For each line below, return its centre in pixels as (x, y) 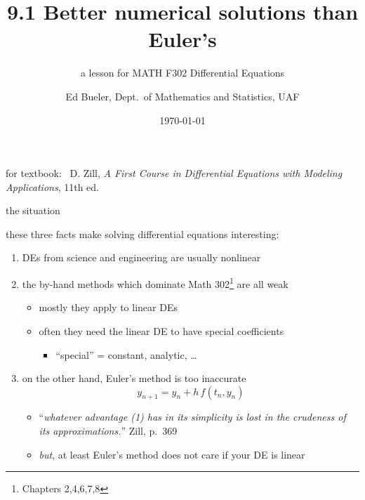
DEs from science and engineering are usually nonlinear (141, 257)
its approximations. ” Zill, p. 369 (108, 431)
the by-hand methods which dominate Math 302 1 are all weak (155, 283)
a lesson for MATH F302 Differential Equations (182, 73)
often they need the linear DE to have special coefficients (161, 330)
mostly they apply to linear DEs (108, 307)
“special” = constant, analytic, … (126, 354)
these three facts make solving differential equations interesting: (142, 233)
